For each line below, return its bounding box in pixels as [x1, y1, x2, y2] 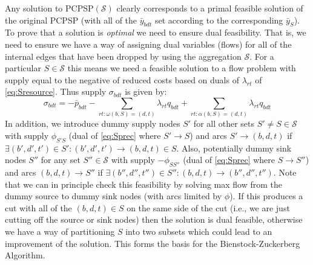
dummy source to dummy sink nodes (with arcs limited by [5, 190, 222, 202]
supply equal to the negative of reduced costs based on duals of [5, 73, 239, 86]
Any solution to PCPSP [5, 2, 94, 14]
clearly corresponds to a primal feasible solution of [116, 2, 303, 14]
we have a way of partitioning [5, 225, 115, 238]
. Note [273, 166, 297, 179]
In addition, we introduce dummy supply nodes [5, 117, 180, 130]
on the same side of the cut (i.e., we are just [127, 201, 290, 214]
